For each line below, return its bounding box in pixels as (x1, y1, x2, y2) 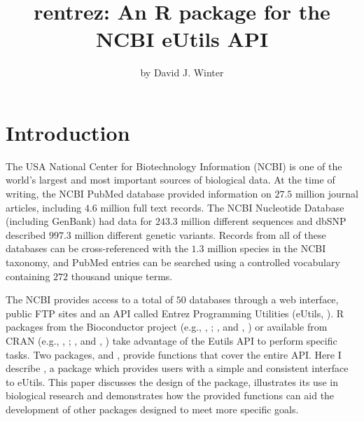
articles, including (6, 200, 82, 214)
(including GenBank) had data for (6, 214, 153, 228)
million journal (295, 186, 358, 201)
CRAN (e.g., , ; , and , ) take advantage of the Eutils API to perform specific (6, 333, 337, 347)
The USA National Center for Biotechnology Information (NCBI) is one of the (6, 158, 342, 173)
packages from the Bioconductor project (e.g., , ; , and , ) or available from (6, 319, 328, 334)
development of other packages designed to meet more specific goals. (6, 401, 299, 416)
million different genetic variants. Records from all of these (74, 227, 326, 242)
